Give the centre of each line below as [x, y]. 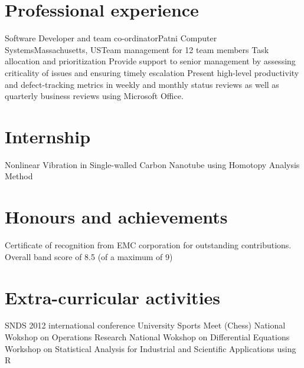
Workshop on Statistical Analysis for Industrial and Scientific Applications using [151, 348]
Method [19, 176]
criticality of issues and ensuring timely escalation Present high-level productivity [152, 72]
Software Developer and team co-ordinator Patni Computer [111, 38]
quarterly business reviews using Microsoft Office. [94, 96]
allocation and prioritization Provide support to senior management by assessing [150, 61]
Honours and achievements [116, 217]
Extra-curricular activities [113, 297]
